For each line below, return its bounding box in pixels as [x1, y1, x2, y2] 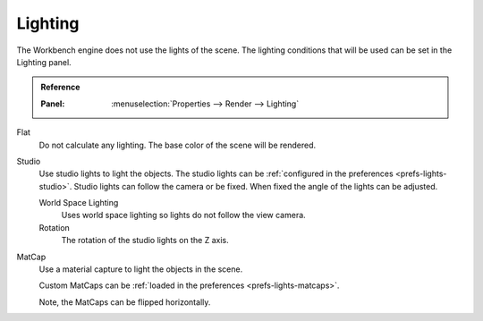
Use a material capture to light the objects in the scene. [38, 264, 243, 275]
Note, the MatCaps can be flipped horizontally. [38, 296, 211, 308]
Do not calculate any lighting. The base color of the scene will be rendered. [38, 139, 317, 150]
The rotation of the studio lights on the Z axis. [61, 235, 229, 246]
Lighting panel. [16, 56, 72, 67]
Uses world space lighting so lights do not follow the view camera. [61, 210, 306, 221]
